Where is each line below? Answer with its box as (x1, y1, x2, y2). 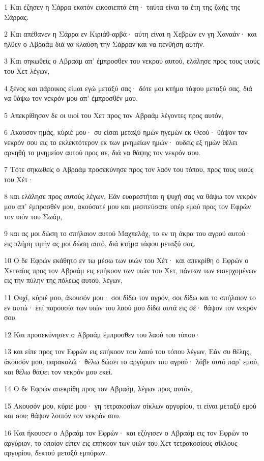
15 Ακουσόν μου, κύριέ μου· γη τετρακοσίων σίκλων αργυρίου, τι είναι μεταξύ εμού (4, 400, 256, 411)
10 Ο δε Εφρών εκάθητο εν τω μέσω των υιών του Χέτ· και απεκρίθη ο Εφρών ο (4, 255, 249, 266)
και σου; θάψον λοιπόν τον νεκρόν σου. (4, 410, 121, 421)
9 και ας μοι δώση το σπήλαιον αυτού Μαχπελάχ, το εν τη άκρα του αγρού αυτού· (4, 228, 251, 239)
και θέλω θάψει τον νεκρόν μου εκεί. (4, 366, 113, 377)
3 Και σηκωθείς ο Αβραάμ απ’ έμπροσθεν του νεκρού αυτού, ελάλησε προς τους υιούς (4, 55, 260, 66)
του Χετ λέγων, (4, 65, 50, 76)
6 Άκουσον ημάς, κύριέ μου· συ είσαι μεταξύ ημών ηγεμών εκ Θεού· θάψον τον (4, 127, 248, 137)
